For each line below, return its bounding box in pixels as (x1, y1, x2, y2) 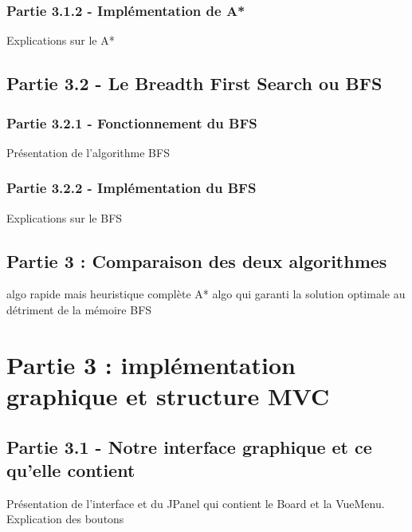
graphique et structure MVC (6, 379, 330, 412)
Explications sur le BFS (6, 209, 123, 226)
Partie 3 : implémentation (6, 348, 296, 380)
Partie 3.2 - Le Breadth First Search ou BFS (6, 71, 383, 96)
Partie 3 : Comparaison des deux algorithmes (6, 248, 387, 273)
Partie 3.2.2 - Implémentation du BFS (6, 178, 257, 198)
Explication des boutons (6, 510, 124, 527)
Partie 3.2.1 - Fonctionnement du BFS (6, 112, 257, 132)
